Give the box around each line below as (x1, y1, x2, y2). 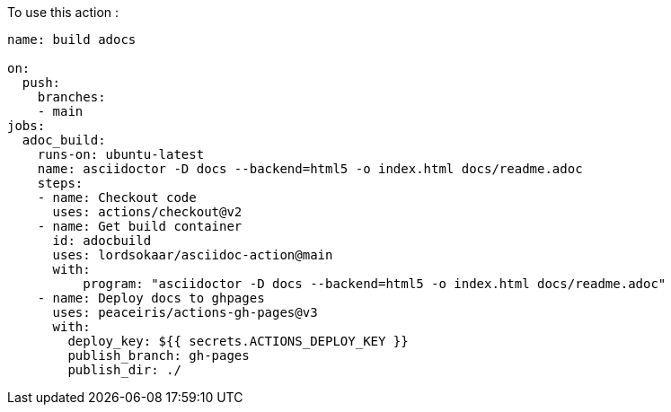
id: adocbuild (52, 233, 152, 248)
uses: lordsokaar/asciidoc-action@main (52, 248, 333, 262)
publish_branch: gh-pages (67, 348, 250, 363)
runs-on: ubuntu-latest (37, 147, 205, 162)
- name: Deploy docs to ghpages (37, 291, 265, 305)
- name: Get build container (37, 219, 243, 233)
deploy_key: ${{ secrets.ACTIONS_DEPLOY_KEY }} (67, 334, 409, 348)
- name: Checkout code (37, 190, 197, 205)
